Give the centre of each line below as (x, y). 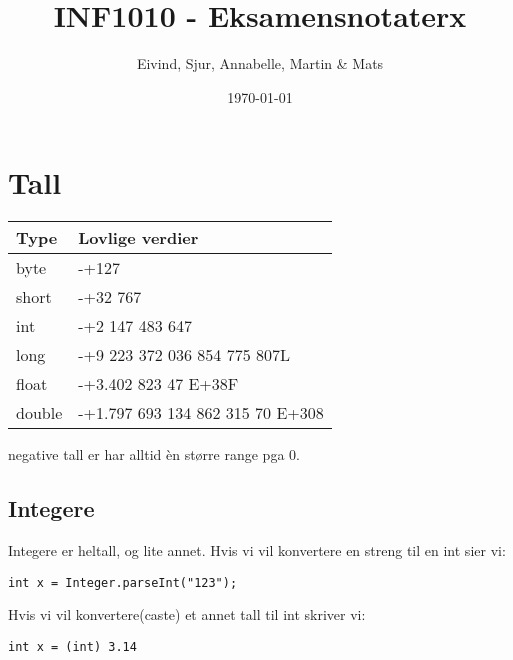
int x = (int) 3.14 (72, 646)
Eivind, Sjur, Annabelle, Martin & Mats (260, 63)
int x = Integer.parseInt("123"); (123, 582)
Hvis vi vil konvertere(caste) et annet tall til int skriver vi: (187, 614)
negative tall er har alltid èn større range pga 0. (154, 454)
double (39, 413)
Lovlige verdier (138, 238)
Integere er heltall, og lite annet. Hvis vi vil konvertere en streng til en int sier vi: (257, 550)
